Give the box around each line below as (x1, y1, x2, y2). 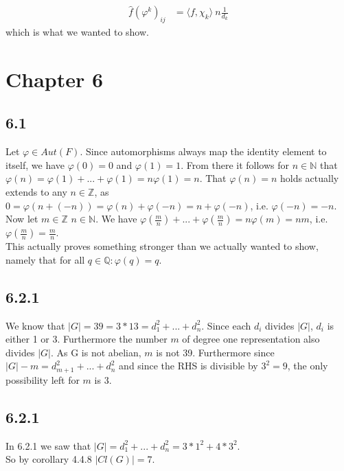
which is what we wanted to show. (5, 25, 149, 39)
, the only (287, 358, 328, 373)
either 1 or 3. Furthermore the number (5, 332, 168, 346)
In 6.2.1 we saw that (5, 438, 91, 452)
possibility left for (5, 372, 80, 387)
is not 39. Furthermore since (156, 345, 275, 359)
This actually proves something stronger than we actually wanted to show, (5, 239, 319, 253)
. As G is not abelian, (50, 345, 141, 359)
